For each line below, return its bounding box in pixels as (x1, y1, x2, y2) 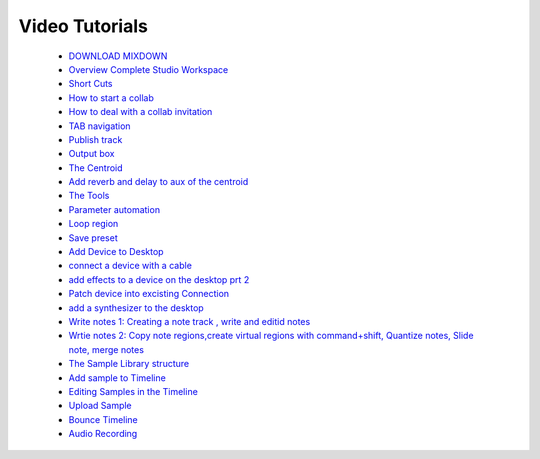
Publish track (68, 133, 123, 145)
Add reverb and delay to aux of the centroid (68, 176, 249, 188)
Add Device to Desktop (68, 246, 164, 258)
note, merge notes (68, 343, 145, 355)
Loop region (68, 218, 119, 230)
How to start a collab (68, 91, 155, 104)
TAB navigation (68, 120, 131, 132)
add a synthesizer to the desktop (68, 301, 204, 314)
